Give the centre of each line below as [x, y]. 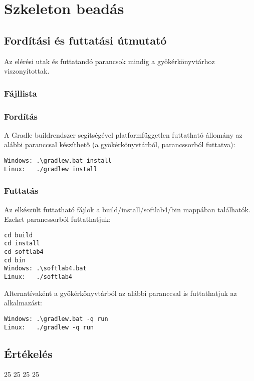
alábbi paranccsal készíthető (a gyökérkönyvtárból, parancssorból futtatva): [120, 144]
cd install [22, 244]
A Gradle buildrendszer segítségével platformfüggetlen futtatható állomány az [123, 134]
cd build [19, 235]
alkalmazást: [23, 303]
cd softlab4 [24, 252]
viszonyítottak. [27, 71]
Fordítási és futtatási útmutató [85, 40]
